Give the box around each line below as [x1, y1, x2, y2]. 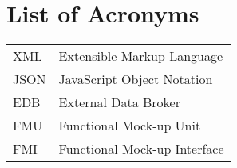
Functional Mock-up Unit [58, 116, 201, 135]
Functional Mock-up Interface [58, 139, 224, 158]
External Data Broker [58, 93, 180, 112]
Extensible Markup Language [58, 46, 223, 66]
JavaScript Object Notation [58, 70, 213, 89]
